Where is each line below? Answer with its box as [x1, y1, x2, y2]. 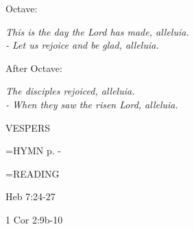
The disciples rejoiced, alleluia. [5, 84, 135, 98]
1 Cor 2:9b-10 [5, 212, 63, 226]
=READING [5, 166, 60, 180]
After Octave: [5, 60, 62, 75]
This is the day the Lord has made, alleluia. [5, 24, 189, 38]
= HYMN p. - [5, 143, 61, 158]
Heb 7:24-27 [5, 189, 56, 204]
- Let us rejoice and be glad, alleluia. [5, 38, 159, 52]
